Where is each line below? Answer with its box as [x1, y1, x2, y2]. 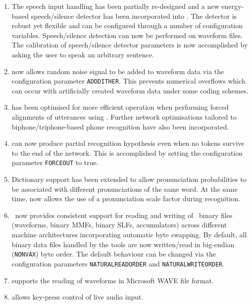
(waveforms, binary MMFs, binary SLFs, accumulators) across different [11, 219, 227, 230]
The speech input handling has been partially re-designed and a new [11, 1, 219, 11]
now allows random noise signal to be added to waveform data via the [11, 66, 224, 76]
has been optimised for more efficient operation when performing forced [11, 102, 229, 112]
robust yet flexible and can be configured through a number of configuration [11, 20, 243, 31]
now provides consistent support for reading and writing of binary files [15, 210, 233, 220]
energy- [221, 1, 244, 11]
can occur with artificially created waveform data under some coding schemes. [11, 85, 249, 95]
